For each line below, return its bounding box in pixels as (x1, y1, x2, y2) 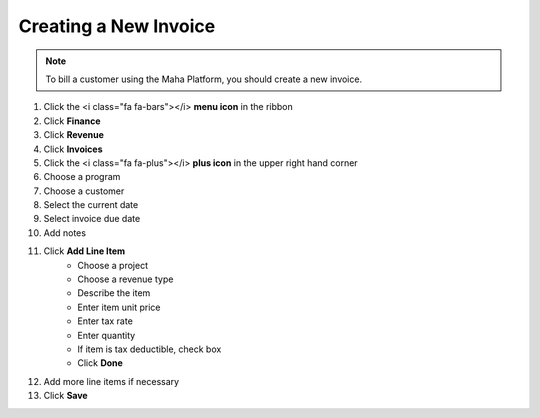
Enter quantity (77, 329, 136, 341)
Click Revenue (43, 129, 105, 141)
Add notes (43, 226, 87, 239)
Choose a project (77, 259, 149, 271)
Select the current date (43, 199, 139, 211)
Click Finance (43, 115, 101, 127)
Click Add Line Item (43, 245, 126, 257)
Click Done (77, 357, 124, 369)
